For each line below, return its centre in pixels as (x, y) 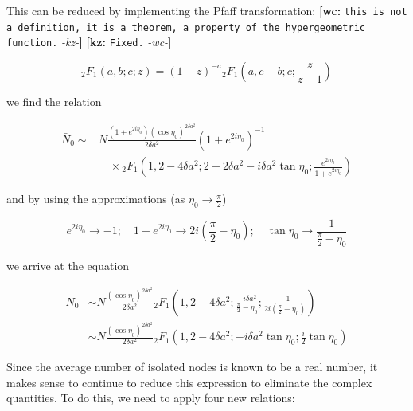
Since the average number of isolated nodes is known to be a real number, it (192, 367)
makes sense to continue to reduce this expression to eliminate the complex (189, 382)
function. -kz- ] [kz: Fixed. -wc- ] (89, 42)
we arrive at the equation (68, 265)
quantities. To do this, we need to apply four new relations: (151, 398)
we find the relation (54, 101)
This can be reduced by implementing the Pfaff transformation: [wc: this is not (207, 10)
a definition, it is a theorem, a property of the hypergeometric (186, 27)
